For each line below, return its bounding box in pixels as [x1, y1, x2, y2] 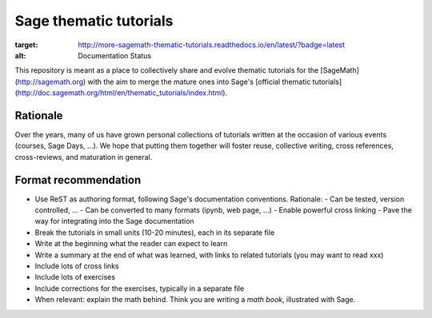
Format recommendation [14, 173, 142, 187]
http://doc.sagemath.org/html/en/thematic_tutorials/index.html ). [17, 88, 228, 97]
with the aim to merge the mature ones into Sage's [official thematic [87, 77, 311, 86]
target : [14, 40, 38, 50]
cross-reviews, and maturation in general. [14, 152, 153, 161]
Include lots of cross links [34, 261, 119, 271]
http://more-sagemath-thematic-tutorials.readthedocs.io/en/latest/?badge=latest [78, 40, 346, 50]
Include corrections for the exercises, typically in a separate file [34, 284, 245, 293]
